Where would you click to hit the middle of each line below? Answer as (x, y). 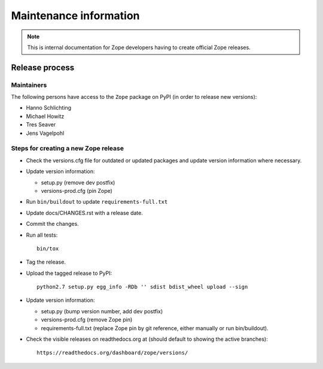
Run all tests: (42, 235)
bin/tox (48, 248)
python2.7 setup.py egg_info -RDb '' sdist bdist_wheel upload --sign (142, 287)
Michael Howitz (45, 116)
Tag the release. (46, 262)
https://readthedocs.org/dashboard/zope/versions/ (112, 353)
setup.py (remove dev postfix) (78, 182)
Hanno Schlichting (49, 108)
